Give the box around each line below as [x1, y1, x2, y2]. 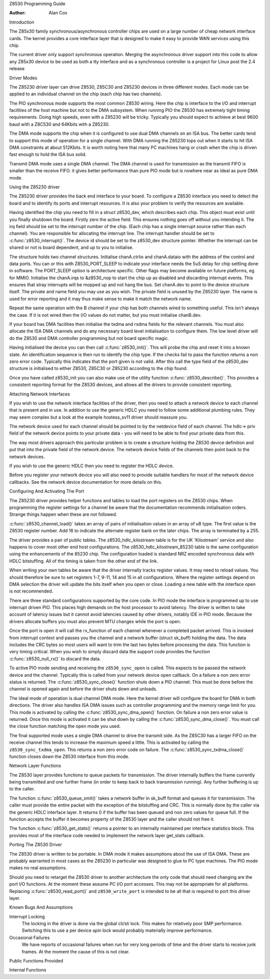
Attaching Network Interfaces [9, 391, 70, 397]
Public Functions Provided [9, 958, 63, 964]
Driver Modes [9, 75, 37, 81]
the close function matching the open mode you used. [9, 723, 121, 729]
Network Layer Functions [9, 762, 61, 769]
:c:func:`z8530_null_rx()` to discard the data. [9, 656, 101, 662]
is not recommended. [9, 588, 53, 594]
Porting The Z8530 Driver [9, 842, 62, 848]
